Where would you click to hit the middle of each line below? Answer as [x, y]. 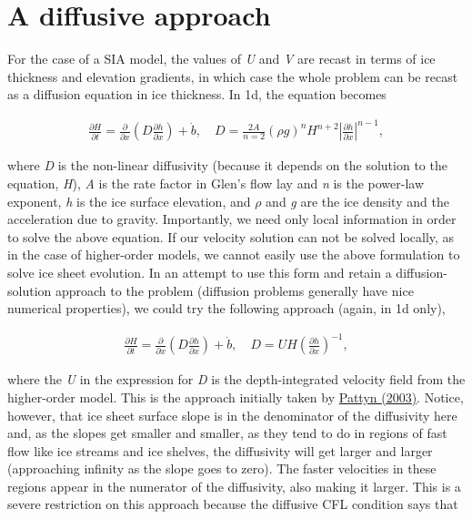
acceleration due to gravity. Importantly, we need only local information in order [232, 219]
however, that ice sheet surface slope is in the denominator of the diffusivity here [232, 415]
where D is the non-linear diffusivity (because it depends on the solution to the [227, 165]
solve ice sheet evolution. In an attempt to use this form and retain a [200, 272]
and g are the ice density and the [357, 201]
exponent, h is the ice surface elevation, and [129, 201]
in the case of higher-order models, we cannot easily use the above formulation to [234, 254]
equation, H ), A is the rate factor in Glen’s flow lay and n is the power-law [216, 183]
